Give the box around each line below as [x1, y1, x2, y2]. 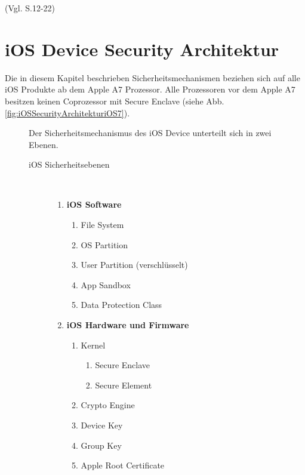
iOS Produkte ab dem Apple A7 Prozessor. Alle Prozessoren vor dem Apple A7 [5, 83, 295, 95]
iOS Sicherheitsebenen [29, 158, 110, 171]
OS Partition [81, 238, 128, 251]
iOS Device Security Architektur [5, 36, 279, 61]
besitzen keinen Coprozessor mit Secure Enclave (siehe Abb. [5, 94, 224, 107]
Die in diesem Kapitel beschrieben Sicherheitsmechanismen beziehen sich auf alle [5, 71, 300, 84]
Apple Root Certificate [81, 459, 165, 471]
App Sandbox [81, 278, 131, 291]
